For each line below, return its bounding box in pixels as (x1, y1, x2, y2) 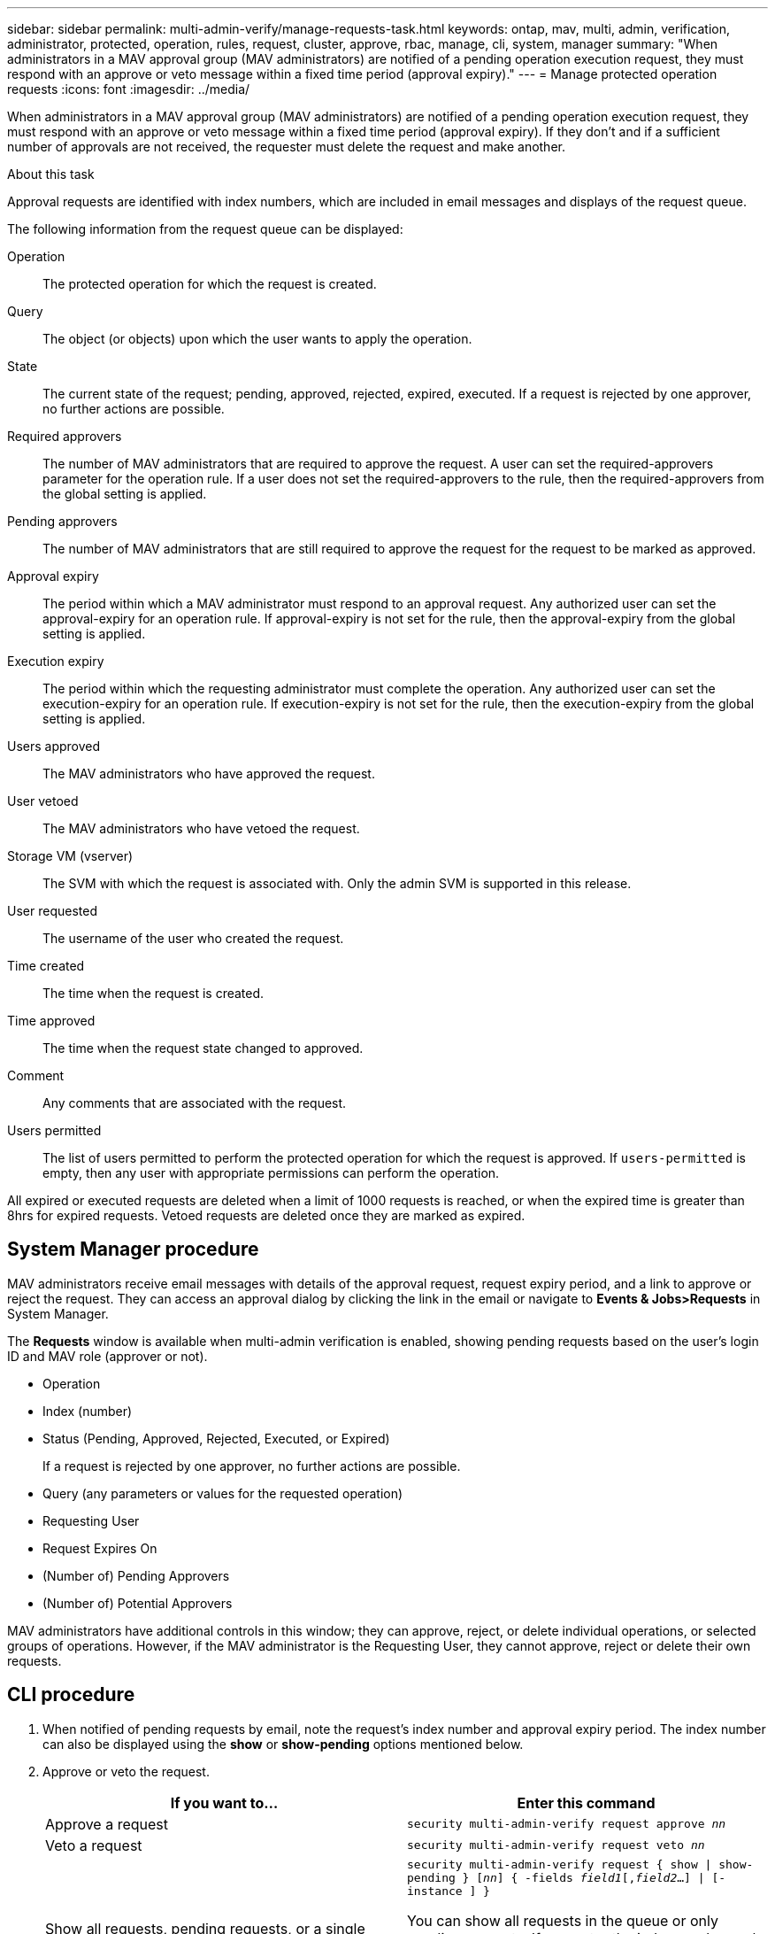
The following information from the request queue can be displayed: (7, 221, 403, 236)
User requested (7, 903, 97, 918)
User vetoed (7, 793, 79, 808)
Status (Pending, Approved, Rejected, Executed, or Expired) (42, 1430, 390, 1446)
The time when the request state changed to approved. (42, 1040, 364, 1056)
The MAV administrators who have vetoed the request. (42, 821, 360, 836)
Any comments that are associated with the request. (42, 1095, 347, 1110)
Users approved (7, 739, 101, 754)
